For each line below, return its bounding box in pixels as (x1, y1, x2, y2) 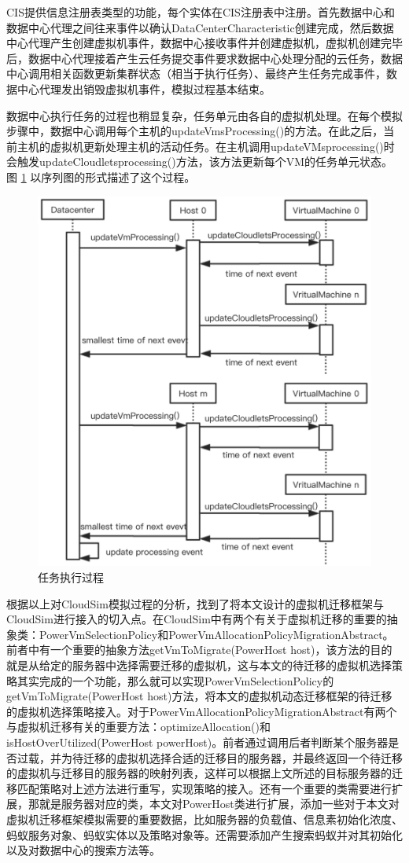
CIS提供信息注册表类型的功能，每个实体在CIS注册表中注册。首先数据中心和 (6, 4, 395, 20)
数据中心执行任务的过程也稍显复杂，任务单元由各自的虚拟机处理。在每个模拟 (6, 107, 403, 123)
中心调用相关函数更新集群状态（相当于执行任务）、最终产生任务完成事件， (6, 65, 386, 82)
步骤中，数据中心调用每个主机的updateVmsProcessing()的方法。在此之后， (6, 123, 384, 139)
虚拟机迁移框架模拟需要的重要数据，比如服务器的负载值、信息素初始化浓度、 (6, 810, 403, 827)
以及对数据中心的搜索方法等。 (6, 842, 160, 858)
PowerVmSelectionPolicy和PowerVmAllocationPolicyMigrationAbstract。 (39, 626, 394, 642)
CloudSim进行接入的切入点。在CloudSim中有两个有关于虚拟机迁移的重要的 (6, 611, 387, 627)
